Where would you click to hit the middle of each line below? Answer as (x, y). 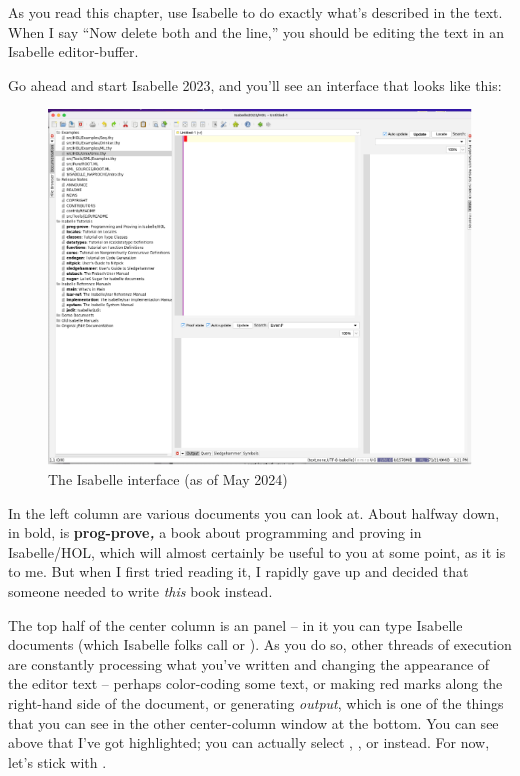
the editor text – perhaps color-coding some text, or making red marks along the (255, 683)
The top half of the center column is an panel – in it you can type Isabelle (235, 624)
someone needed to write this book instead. (140, 590)
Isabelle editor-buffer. (73, 51)
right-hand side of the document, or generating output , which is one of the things (256, 702)
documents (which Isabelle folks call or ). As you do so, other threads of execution (260, 644)
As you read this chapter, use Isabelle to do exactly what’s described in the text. (255, 12)
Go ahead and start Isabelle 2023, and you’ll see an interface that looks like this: (255, 84)
